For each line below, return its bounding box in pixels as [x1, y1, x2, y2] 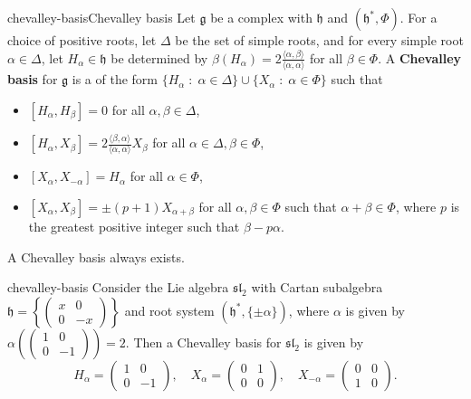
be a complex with [210, 8, 312, 26]
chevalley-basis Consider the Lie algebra [7, 278, 229, 297]
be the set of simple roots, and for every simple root [175, 31, 464, 49]
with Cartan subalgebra [251, 278, 383, 297]
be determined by [111, 48, 208, 67]
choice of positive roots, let [7, 31, 157, 49]
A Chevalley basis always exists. [7, 247, 185, 266]
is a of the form [72, 70, 158, 89]
